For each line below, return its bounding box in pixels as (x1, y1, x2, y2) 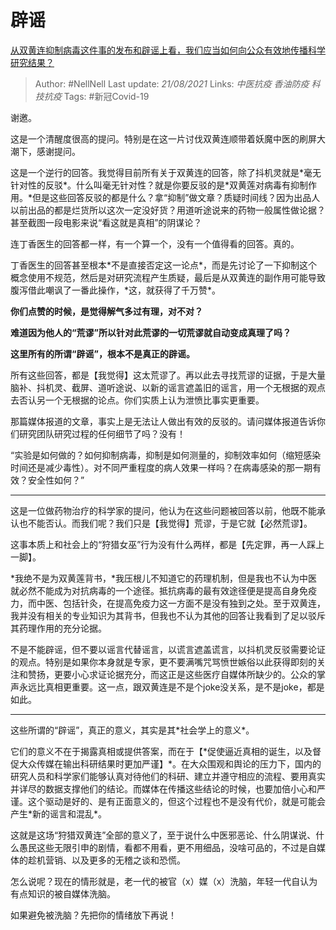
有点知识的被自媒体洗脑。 (10, 887, 116, 900)
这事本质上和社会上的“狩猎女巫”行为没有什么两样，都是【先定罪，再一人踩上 (10, 538, 325, 550)
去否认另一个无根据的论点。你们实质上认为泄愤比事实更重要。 (10, 394, 265, 406)
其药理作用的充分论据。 (10, 622, 107, 634)
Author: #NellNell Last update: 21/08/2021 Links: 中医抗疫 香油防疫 (34, 77, 310, 90)
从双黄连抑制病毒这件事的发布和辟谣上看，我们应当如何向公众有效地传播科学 (10, 44, 326, 56)
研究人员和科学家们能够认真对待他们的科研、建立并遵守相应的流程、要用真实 (10, 770, 326, 782)
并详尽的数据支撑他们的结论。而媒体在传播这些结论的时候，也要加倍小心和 (10, 782, 317, 795)
